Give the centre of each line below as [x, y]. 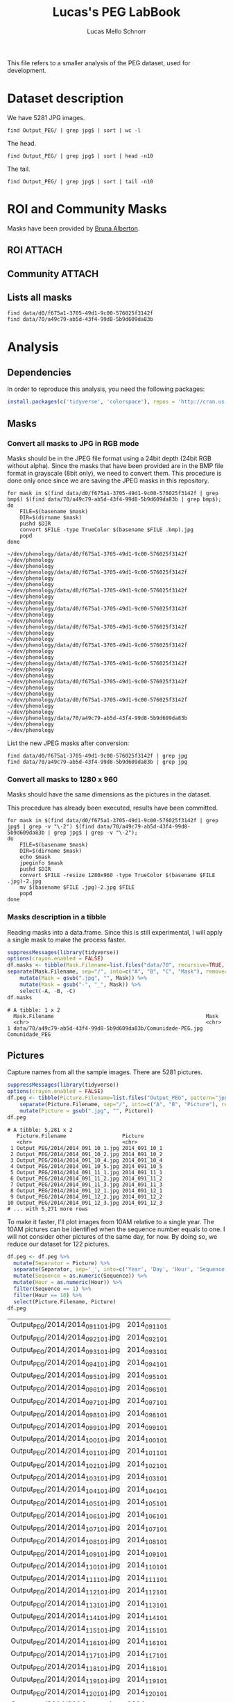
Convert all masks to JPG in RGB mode [73, 443]
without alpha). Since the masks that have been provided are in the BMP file [115, 465]
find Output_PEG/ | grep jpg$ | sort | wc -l [74, 130]
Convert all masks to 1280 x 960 [62, 779]
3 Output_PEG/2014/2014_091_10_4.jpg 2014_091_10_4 [86, 1160]
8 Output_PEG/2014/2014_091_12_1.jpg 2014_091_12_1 [86, 1191]
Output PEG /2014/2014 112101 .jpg [66, 1591]
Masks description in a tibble [57, 917]
